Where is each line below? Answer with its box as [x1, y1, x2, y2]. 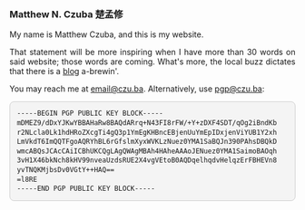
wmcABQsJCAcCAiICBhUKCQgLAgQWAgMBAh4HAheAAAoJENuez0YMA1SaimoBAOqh [16, 147, 278, 156]
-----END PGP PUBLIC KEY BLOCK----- [16, 184, 156, 194]
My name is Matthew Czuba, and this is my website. [9, 29, 204, 40]
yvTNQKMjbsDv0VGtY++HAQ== [16, 166, 115, 175]
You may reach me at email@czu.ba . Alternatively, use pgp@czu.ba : [9, 83, 265, 94]
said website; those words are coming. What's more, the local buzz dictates [9, 56, 296, 67]
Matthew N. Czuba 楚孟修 [9, 7, 123, 20]
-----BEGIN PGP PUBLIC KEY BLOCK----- [16, 109, 163, 119]
